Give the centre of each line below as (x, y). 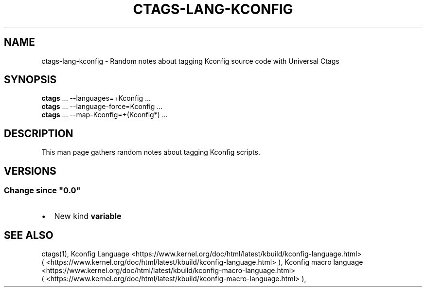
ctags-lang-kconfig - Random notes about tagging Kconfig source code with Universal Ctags (190, 61)
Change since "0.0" (42, 191)
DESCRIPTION (39, 133)
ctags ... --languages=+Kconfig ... (96, 98)
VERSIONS (30, 171)
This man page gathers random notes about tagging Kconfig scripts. (151, 152)
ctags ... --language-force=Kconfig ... (102, 107)
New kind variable (88, 216)
